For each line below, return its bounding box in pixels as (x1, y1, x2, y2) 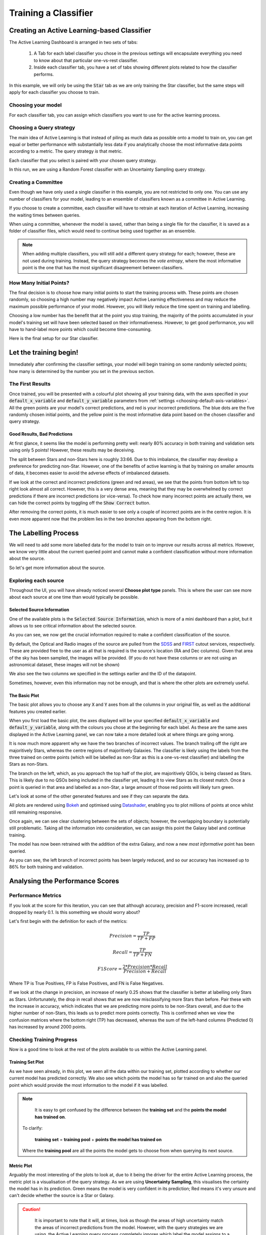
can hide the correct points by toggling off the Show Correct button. (9, 499, 150, 506)
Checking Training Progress (9, 1036, 77, 1043)
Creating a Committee (9, 179, 63, 186)
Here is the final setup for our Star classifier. (9, 335, 99, 341)
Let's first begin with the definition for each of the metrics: (9, 918, 128, 924)
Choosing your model (9, 102, 62, 109)
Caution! (22, 1206, 41, 1212)
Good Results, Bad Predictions (9, 431, 73, 437)
